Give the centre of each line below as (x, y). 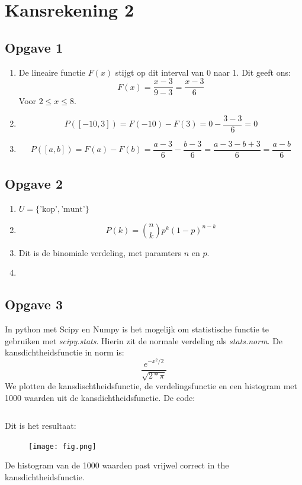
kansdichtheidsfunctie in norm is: (65, 352)
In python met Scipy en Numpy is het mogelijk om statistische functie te (137, 329)
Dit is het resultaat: (41, 426)
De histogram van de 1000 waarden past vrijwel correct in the (117, 465)
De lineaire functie (52, 72)
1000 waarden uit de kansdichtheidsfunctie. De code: (100, 397)
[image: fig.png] (62, 446)
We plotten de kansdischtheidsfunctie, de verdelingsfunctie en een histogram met (151, 386)
